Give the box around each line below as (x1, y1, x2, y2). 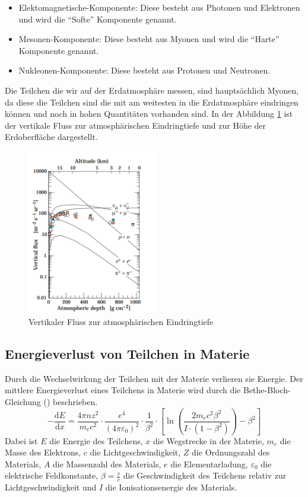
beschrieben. (52, 396, 98, 407)
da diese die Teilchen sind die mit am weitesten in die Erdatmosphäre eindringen (5, 95, 299, 108)
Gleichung (5, 396, 41, 407)
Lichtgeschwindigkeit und (5, 481, 97, 493)
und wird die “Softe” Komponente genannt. (18, 12, 177, 25)
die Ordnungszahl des (192, 446, 270, 458)
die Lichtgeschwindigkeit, (90, 446, 181, 458)
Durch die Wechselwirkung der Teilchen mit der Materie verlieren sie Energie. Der (5, 372, 303, 384)
